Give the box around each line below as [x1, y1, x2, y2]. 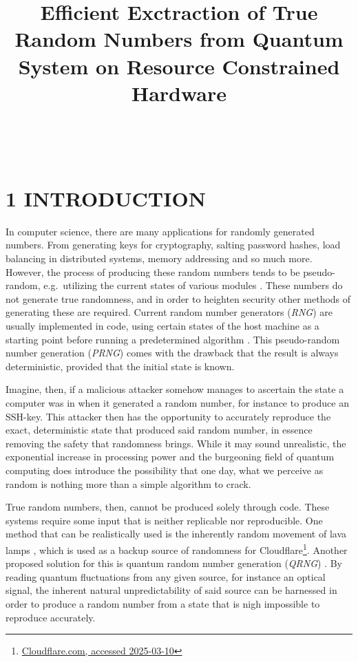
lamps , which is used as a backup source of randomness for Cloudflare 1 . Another [6, 540, 348, 557]
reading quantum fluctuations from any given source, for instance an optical [6, 569, 326, 584]
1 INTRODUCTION [6, 184, 206, 212]
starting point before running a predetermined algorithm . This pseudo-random [6, 332, 340, 346]
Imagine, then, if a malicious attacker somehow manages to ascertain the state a [6, 382, 344, 396]
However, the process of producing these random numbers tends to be [6, 264, 300, 279]
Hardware [131, 78, 227, 107]
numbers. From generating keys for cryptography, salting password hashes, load [6, 237, 341, 252]
